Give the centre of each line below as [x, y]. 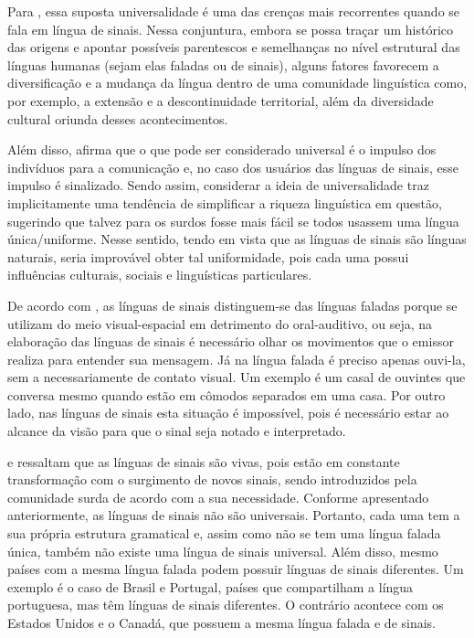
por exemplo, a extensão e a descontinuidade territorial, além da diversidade [221, 100]
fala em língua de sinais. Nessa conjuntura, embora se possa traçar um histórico [231, 29]
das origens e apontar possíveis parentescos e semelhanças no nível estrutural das [234, 47]
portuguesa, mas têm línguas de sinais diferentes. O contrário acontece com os [226, 605]
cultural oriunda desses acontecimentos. [118, 118]
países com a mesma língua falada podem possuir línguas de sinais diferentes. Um [236, 569]
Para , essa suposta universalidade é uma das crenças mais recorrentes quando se [234, 11]
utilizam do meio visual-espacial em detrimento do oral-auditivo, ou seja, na [220, 323]
